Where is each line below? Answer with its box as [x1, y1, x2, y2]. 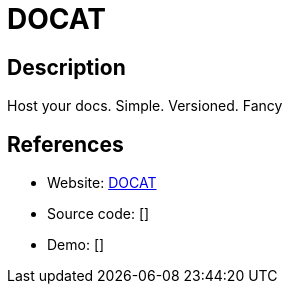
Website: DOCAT [47, 174, 157, 192]
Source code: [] [47, 205, 150, 223]
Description [7, 54, 126, 80]
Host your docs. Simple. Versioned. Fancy [7, 97, 283, 115]
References [7, 131, 124, 157]
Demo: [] [47, 236, 105, 254]
